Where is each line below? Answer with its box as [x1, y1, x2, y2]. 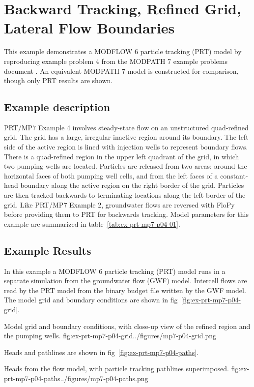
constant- [220, 170, 248, 180]
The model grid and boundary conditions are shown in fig [4, 295, 178, 305]
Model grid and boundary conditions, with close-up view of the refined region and [4, 321, 251, 331]
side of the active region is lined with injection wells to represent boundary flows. [4, 142, 248, 152]
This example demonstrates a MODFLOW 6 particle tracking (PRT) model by [4, 46, 242, 57]
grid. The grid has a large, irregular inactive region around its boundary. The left [4, 132, 249, 142]
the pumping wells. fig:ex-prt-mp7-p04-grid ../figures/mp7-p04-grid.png [4, 330, 217, 341]
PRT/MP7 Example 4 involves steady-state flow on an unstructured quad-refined [4, 122, 249, 132]
